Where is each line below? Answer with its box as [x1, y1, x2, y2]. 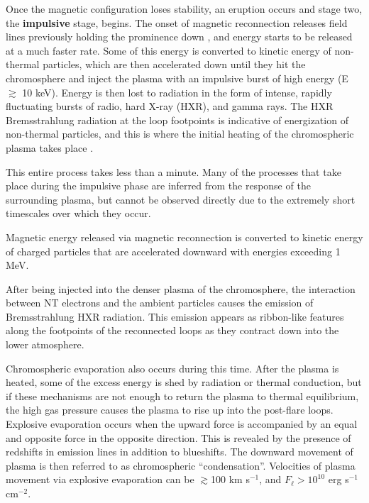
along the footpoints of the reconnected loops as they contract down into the [6, 323, 339, 338]
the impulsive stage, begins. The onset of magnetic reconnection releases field [6, 15, 348, 30]
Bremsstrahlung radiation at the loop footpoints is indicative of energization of [6, 112, 348, 127]
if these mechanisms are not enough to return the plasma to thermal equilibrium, [6, 388, 359, 403]
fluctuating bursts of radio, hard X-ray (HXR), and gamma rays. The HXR [6, 99, 334, 114]
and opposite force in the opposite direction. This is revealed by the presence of [6, 430, 351, 445]
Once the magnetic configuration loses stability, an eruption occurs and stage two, [6, 1, 363, 16]
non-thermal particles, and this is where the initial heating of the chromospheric [6, 126, 354, 141]
